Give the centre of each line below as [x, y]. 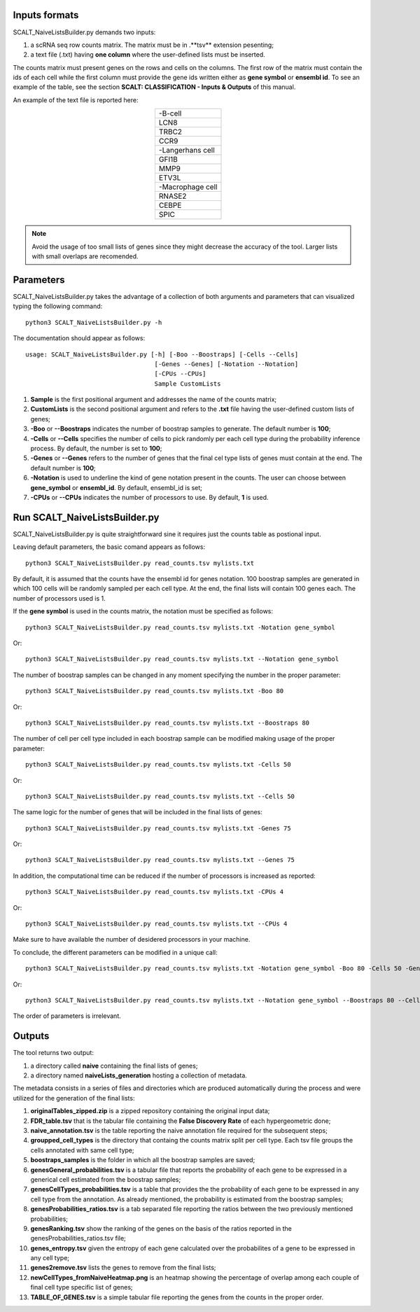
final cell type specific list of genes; [82, 1287]
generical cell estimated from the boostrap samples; [106, 1179]
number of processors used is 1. [59, 598]
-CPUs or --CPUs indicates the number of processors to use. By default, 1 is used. [149, 497]
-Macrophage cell [188, 187]
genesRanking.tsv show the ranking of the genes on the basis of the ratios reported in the [161, 1228]
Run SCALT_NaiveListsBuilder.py [86, 517]
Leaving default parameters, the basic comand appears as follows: [109, 547]
